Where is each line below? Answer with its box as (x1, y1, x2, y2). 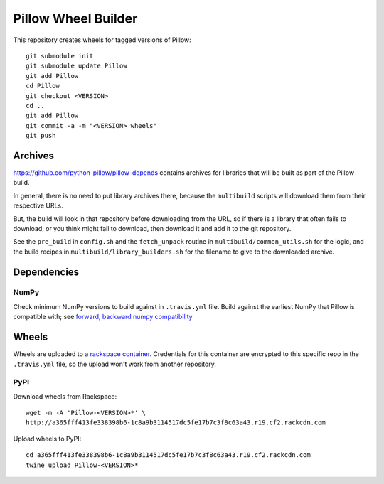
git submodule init (26, 52, 94, 60)
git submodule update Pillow (26, 62, 127, 70)
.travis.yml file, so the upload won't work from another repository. (13, 360, 217, 368)
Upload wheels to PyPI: (13, 434, 82, 443)
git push (26, 131, 56, 140)
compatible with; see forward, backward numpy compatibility (13, 313, 193, 321)
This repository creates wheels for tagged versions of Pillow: (13, 36, 191, 44)
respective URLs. (13, 201, 63, 210)
